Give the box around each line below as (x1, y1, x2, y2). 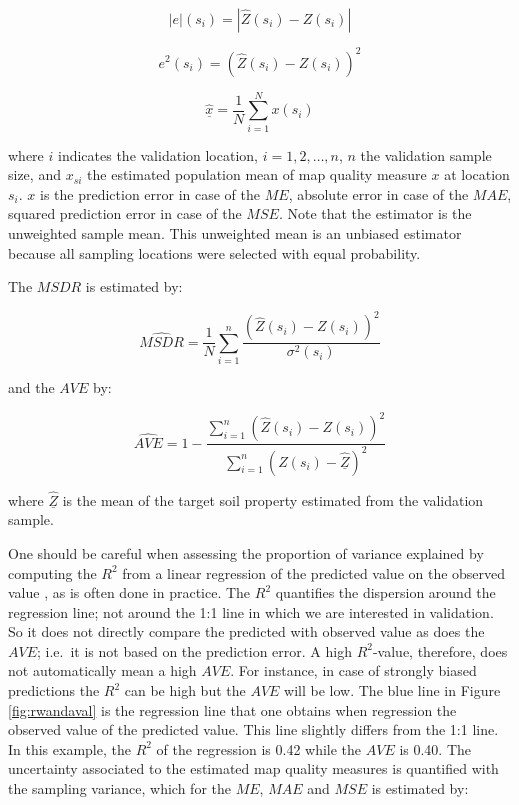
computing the (8, 562, 97, 583)
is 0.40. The (399, 738, 472, 759)
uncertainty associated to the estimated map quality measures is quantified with (8, 758, 499, 779)
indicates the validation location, (57, 144, 258, 165)
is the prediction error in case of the (39, 183, 261, 204)
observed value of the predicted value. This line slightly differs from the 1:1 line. (8, 719, 499, 740)
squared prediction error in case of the (8, 203, 242, 224)
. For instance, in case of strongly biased (230, 660, 477, 681)
